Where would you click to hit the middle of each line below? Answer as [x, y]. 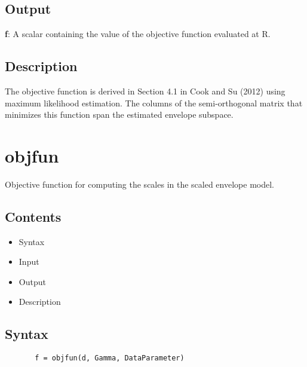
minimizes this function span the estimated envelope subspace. [119, 114]
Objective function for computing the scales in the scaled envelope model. [139, 184]
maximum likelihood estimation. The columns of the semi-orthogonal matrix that [154, 103]
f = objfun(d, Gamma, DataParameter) [110, 358]
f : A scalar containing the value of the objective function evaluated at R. [138, 34]
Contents [33, 216]
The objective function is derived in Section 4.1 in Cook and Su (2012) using [145, 91]
